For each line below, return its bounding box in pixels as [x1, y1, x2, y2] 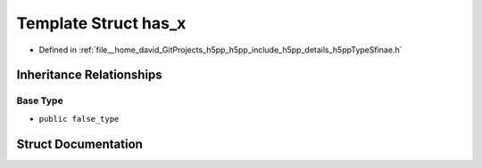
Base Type [16, 94, 63, 107]
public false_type [38, 114, 120, 124]
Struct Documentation [16, 136, 143, 151]
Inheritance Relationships [16, 68, 162, 83]
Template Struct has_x [16, 13, 187, 33]
